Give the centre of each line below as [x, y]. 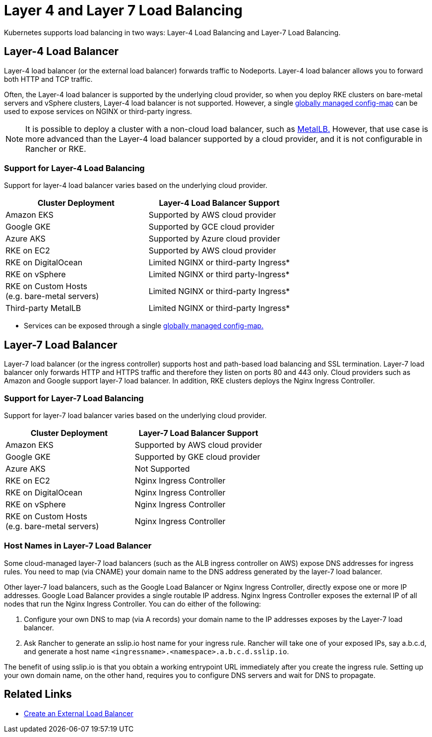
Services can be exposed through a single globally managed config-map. [144, 326]
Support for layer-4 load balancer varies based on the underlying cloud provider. [136, 185]
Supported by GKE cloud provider [197, 457]
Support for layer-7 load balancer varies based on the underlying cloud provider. [135, 415]
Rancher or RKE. [56, 149]
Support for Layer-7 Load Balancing [74, 398]
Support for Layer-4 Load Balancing [74, 168]
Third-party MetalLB [43, 308]
